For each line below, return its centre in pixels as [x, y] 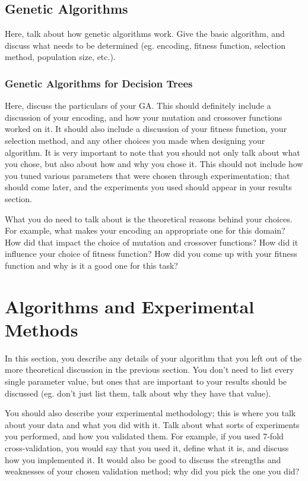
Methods [42, 329]
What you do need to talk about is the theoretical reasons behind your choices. [149, 219]
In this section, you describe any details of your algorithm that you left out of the [153, 358]
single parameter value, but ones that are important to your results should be [146, 381]
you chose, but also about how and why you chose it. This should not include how [154, 164]
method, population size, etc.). [60, 57]
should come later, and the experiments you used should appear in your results [148, 187]
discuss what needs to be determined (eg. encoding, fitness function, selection [145, 45]
